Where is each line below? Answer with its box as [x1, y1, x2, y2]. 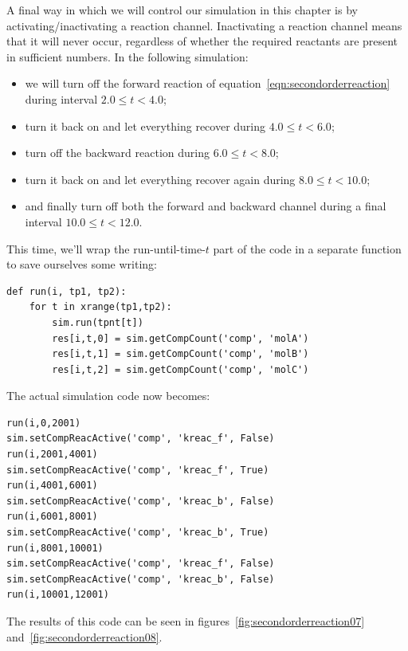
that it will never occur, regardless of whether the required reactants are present [6, 33, 398, 49]
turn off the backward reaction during [25, 144, 210, 161]
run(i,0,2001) [6, 417, 81, 429]
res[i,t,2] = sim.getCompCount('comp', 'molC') [52, 363, 309, 375]
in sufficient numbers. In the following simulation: [6, 48, 249, 65]
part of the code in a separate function [213, 240, 402, 257]
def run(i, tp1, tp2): [6, 285, 127, 297]
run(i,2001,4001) [6, 449, 98, 461]
